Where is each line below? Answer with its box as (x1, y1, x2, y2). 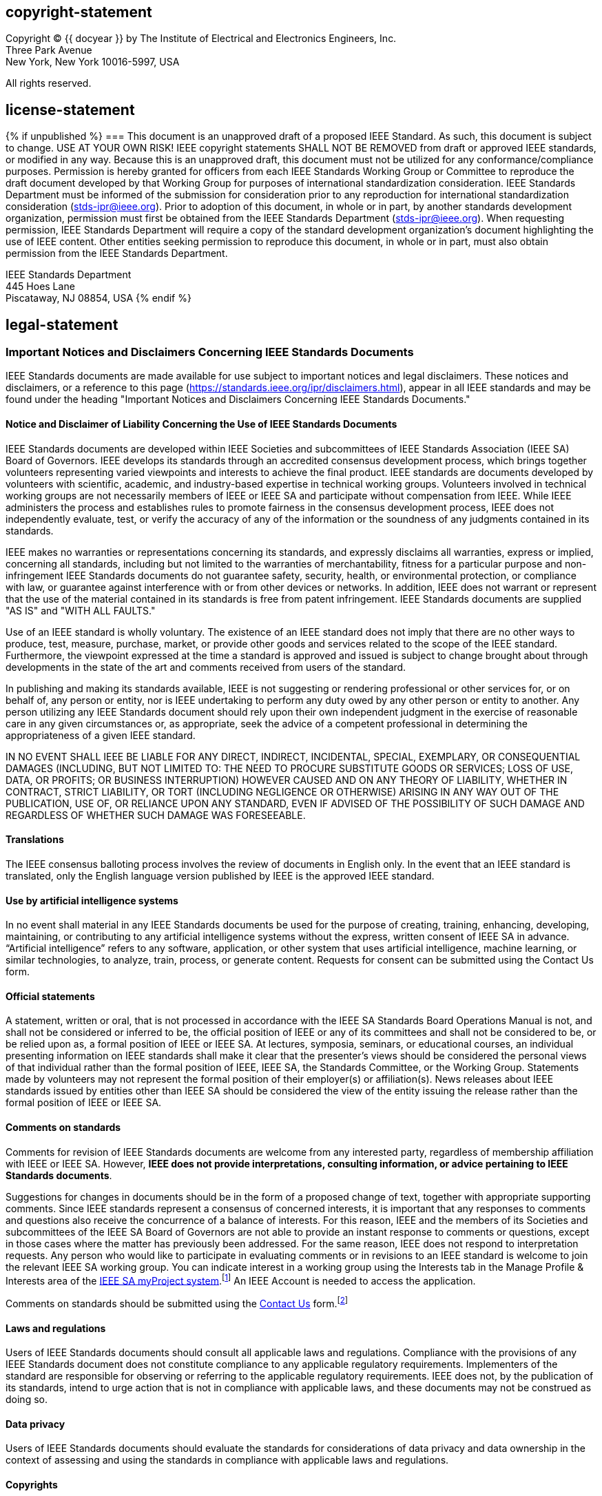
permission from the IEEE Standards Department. (6, 247, 228, 260)
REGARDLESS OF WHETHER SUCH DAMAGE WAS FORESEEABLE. (6, 809, 306, 821)
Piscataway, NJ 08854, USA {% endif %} (6, 292, 191, 304)
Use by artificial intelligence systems (6, 894, 178, 906)
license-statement (6, 101, 135, 118)
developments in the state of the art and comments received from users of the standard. (6, 661, 406, 673)
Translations (6, 833, 64, 846)
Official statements (6, 990, 95, 1002)
